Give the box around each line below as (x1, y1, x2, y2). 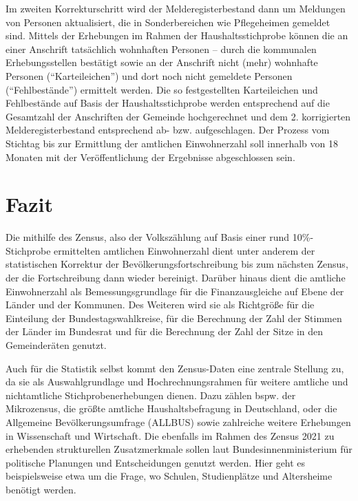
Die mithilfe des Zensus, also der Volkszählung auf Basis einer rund (6, 230, 290, 244)
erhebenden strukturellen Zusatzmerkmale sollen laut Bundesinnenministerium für (6, 442, 352, 456)
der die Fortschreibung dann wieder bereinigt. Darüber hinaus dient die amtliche (6, 270, 346, 285)
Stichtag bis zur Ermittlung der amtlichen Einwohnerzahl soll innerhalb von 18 (6, 136, 339, 150)
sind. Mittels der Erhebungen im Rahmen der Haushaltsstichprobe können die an (6, 28, 348, 43)
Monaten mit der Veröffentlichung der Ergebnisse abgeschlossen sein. (6, 149, 295, 164)
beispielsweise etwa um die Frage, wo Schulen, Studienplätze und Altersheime (6, 469, 333, 483)
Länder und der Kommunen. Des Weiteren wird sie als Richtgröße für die (6, 297, 315, 312)
